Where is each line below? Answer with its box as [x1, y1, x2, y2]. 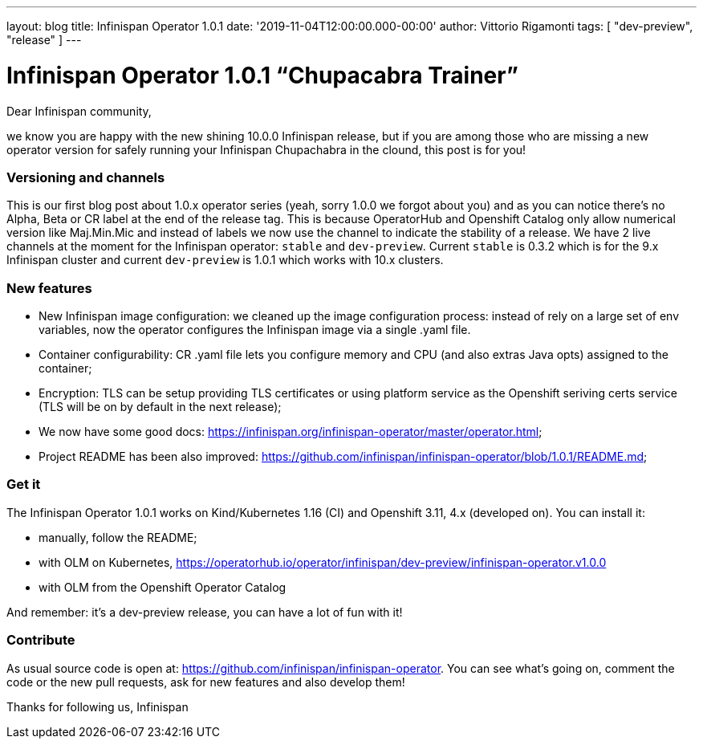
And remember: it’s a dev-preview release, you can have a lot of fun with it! [6, 605, 403, 619]
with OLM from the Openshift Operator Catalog [39, 580, 286, 594]
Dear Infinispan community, [6, 104, 152, 118]
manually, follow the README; [39, 530, 197, 544]
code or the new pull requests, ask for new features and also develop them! [6, 674, 405, 689]
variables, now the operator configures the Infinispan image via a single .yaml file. [39, 323, 471, 336]
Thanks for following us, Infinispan [6, 699, 189, 714]
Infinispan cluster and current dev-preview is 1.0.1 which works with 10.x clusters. [6, 253, 444, 267]
